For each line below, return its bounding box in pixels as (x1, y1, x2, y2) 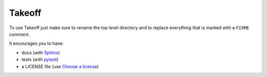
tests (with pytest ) (21, 57, 59, 63)
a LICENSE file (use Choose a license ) (21, 63, 99, 69)
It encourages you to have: (9, 40, 64, 46)
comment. (9, 31, 30, 37)
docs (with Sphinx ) (21, 49, 60, 55)
